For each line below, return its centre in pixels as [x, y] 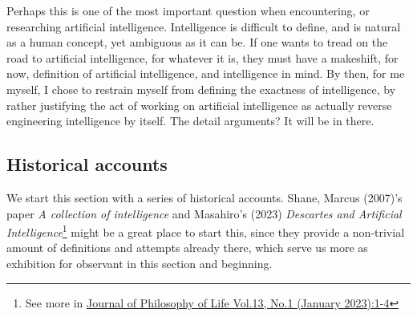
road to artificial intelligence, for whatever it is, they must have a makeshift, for [202, 57]
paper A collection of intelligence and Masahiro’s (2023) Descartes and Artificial [204, 213]
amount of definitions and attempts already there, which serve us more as [187, 248]
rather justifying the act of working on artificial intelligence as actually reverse [199, 105]
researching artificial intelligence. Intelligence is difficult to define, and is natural [204, 26]
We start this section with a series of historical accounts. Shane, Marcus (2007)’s [204, 197]
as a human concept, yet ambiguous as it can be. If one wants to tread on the [197, 42]
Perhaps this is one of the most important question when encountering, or [188, 10]
